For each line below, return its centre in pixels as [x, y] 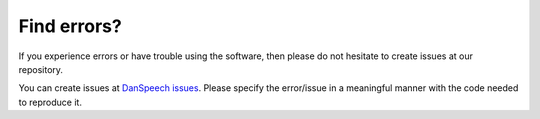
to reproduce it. [50, 102]
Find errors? [70, 26]
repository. [41, 69]
